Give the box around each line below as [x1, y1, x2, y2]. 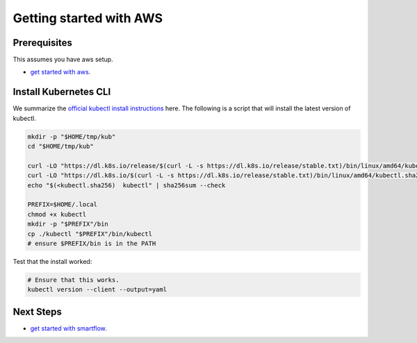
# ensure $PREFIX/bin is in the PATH [27, 240, 156, 248]
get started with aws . [30, 68, 91, 76]
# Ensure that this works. [27, 276, 120, 284]
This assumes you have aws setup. [13, 56, 114, 64]
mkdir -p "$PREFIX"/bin [27, 220, 109, 228]
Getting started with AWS [13, 10, 163, 26]
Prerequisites [13, 37, 72, 49]
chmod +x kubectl [27, 210, 87, 218]
